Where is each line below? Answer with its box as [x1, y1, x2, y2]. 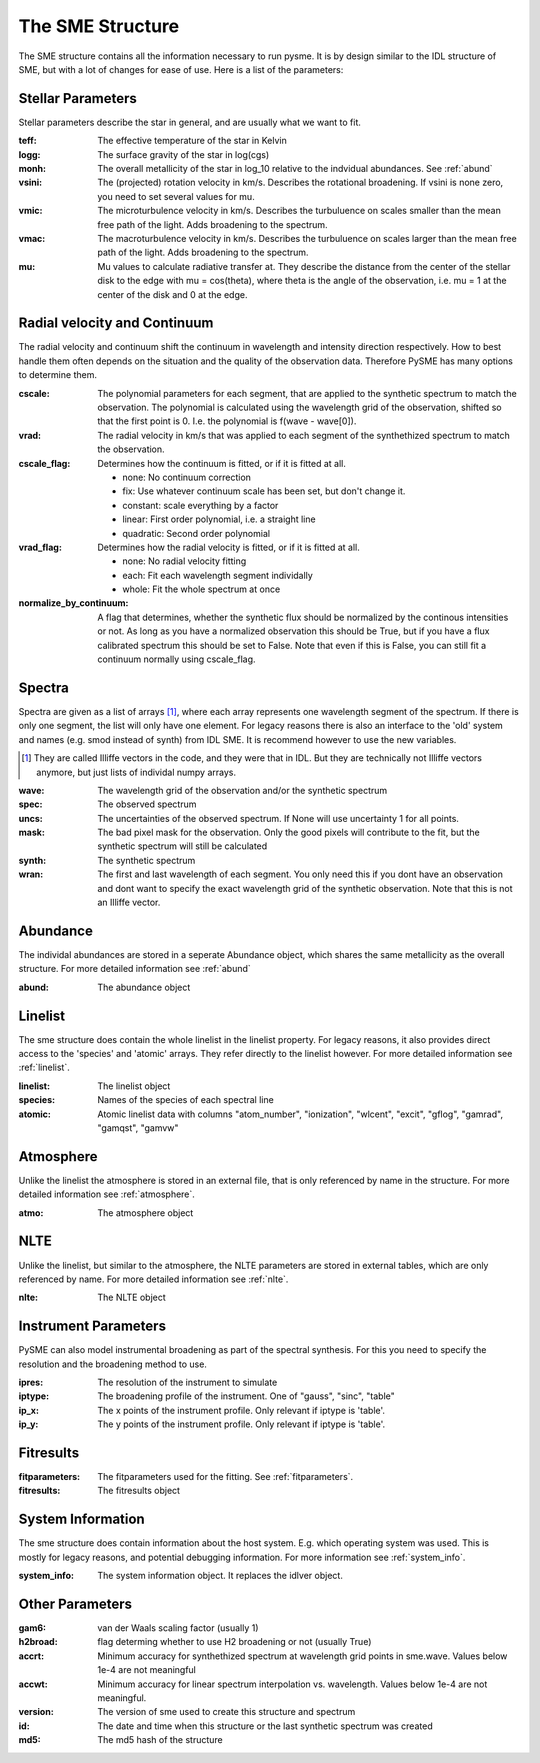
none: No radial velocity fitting [122, 555, 247, 567]
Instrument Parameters [18, 1318, 167, 1335]
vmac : [18, 232, 46, 244]
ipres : [18, 1376, 44, 1389]
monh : [18, 163, 47, 175]
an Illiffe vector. [97, 896, 161, 909]
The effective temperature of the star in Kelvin [97, 135, 287, 147]
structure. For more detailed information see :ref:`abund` [18, 963, 252, 975]
